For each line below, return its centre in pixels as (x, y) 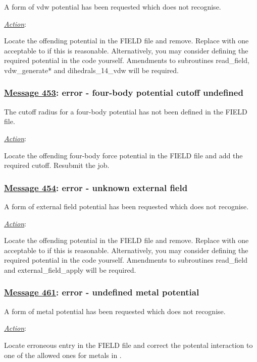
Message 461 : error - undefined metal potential (102, 292)
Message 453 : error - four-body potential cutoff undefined (124, 93)
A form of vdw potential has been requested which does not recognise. (113, 7)
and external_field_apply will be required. (70, 269)
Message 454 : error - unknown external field (96, 187)
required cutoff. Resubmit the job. (57, 165)
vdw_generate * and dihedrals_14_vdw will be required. (92, 70)
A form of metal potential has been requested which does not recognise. (115, 311)
